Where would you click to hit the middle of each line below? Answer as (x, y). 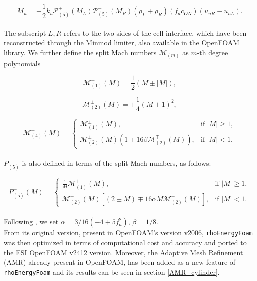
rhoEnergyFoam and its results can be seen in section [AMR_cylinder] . (112, 272)
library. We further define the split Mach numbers (80, 52)
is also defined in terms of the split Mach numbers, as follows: (117, 163)
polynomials (22, 63)
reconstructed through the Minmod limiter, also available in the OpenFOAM (122, 43)
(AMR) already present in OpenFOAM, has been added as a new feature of (120, 262)
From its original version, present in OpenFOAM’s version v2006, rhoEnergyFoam (128, 233)
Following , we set (31, 222)
